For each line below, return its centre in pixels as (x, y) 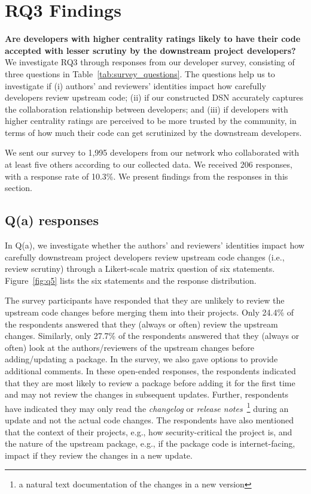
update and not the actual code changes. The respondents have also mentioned (149, 420)
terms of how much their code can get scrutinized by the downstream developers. (153, 132)
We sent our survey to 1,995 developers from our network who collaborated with (152, 152)
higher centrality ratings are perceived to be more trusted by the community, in (151, 121)
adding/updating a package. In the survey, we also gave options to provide (141, 359)
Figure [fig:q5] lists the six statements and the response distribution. (131, 280)
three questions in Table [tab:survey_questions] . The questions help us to (140, 73)
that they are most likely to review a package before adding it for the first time (150, 382)
